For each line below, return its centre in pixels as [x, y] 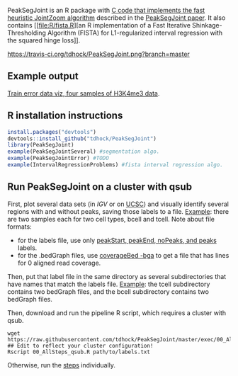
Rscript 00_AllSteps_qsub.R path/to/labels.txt [79, 352]
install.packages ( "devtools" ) [52, 132]
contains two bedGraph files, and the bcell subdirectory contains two [108, 291]
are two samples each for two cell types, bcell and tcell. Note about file [111, 219]
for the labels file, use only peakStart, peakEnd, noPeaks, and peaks [117, 240]
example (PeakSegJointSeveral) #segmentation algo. [84, 152]
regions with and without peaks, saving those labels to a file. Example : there [118, 211]
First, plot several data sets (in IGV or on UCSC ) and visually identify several [118, 204]
